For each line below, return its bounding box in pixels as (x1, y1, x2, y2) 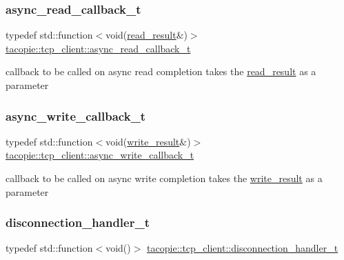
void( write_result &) (105, 134, 191, 148)
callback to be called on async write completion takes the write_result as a (6, 171, 323, 185)
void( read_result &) (105, 28, 188, 42)
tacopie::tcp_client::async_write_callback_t (6, 148, 194, 162)
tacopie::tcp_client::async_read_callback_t (6, 41, 191, 55)
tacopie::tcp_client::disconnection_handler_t (147, 241, 338, 255)
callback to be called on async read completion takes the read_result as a (6, 64, 316, 79)
